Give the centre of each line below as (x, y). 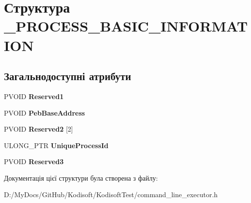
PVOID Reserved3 (34, 161)
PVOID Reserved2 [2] (39, 129)
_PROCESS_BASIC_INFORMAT (126, 26)
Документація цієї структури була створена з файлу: (81, 178)
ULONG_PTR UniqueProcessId (56, 145)
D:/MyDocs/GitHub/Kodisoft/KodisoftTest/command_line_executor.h (111, 194)
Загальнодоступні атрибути (68, 76)
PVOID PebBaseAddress (45, 112)
